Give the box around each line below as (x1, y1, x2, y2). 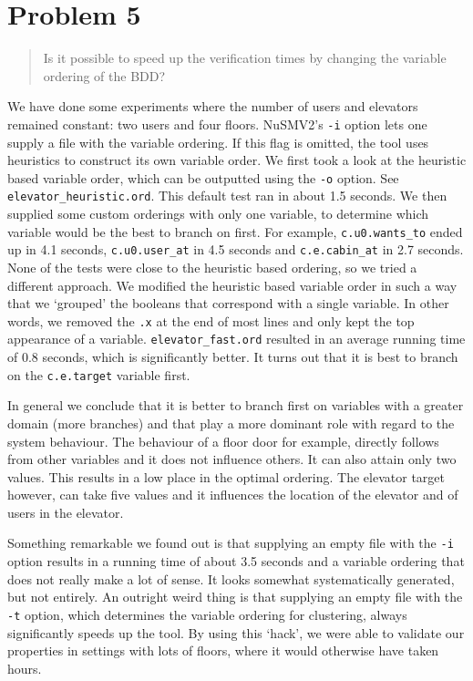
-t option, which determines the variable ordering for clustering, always (7, 604, 407, 624)
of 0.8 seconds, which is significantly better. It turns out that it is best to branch (7, 347, 458, 366)
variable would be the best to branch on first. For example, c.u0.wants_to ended (7, 222, 463, 241)
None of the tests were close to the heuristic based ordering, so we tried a (7, 257, 417, 276)
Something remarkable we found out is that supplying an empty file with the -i (7, 533, 454, 552)
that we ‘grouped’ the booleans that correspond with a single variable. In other (7, 294, 449, 313)
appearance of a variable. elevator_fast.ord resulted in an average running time (7, 329, 466, 348)
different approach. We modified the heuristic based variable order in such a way (7, 275, 458, 294)
